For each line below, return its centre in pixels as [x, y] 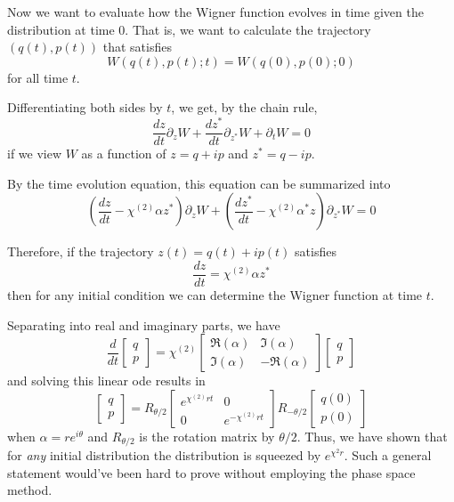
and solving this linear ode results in [106, 381]
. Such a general [388, 455]
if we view [35, 154]
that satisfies [137, 47]
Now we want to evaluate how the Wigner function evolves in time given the [215, 12]
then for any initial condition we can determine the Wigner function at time [215, 294]
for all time [38, 77]
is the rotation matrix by [207, 436]
